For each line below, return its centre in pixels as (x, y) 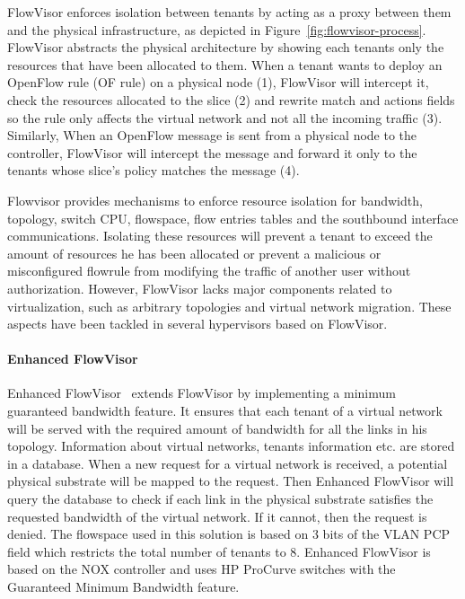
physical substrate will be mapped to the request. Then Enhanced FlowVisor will (231, 481)
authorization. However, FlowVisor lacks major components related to (200, 288)
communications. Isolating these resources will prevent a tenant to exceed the (220, 236)
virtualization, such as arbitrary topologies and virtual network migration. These (229, 306)
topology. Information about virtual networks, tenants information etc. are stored (231, 446)
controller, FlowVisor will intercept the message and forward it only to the (212, 152)
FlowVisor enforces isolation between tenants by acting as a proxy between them (229, 12)
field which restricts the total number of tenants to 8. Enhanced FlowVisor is (219, 551)
